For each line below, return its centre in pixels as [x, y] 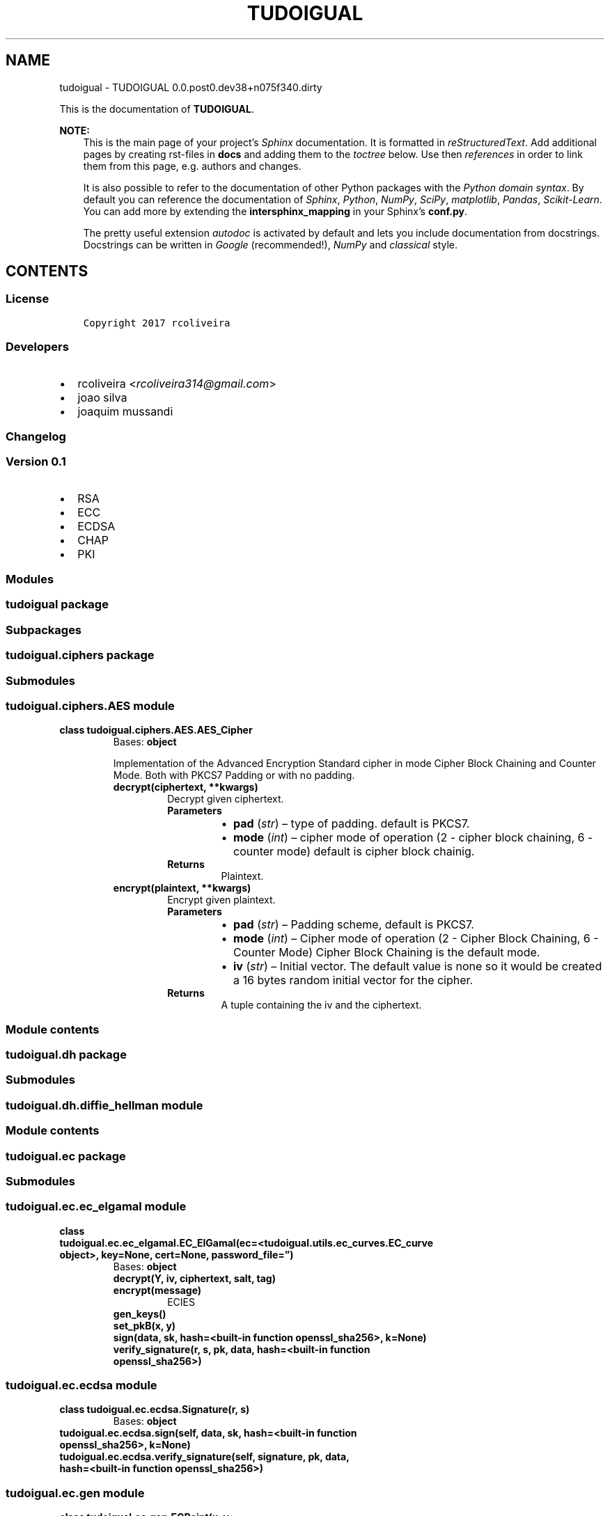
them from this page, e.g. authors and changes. [192, 166]
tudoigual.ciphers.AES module [90, 705]
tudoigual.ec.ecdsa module [81, 1385]
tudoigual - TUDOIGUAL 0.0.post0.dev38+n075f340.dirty [191, 87]
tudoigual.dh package [66, 1055]
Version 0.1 [36, 462]
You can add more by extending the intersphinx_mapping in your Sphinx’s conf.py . [275, 211]
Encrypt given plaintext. [221, 900]
